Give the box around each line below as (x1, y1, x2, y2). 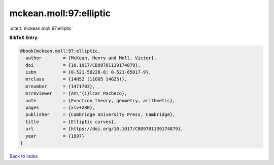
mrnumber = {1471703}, (25, 84, 95, 89)
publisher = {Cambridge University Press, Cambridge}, (25, 112, 176, 117)
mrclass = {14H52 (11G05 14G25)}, (25, 76, 127, 82)
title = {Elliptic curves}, (25, 119, 117, 125)
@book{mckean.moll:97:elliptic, (20, 48, 101, 54)
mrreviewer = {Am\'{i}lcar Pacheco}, (25, 91, 127, 96)
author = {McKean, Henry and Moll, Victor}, (25, 55, 157, 61)
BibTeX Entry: (9, 34, 39, 40)
